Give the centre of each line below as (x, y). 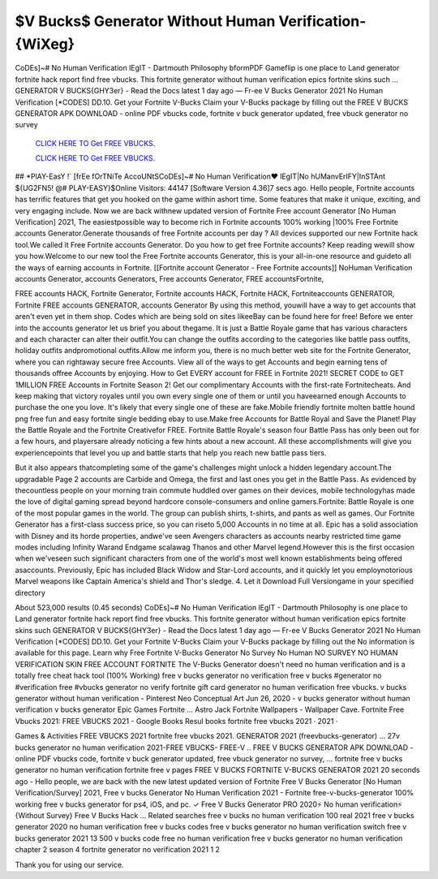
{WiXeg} (45, 44)
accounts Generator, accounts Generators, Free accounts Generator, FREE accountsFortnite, (170, 278)
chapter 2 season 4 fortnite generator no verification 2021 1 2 (118, 850)
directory (30, 592)
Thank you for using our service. (69, 864)
